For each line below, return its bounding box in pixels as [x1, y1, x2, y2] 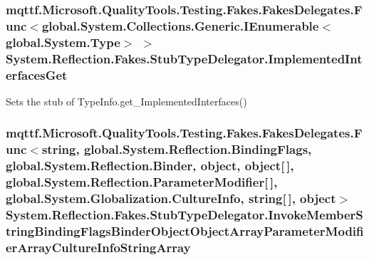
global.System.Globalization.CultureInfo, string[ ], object [6, 189, 336, 207]
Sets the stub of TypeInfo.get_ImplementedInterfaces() [6, 93, 247, 108]
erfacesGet [6, 66, 68, 83]
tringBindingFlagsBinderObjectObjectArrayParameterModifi [6, 222, 364, 239]
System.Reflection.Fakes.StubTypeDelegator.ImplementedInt [6, 49, 363, 67]
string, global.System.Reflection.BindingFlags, [41, 140, 312, 158]
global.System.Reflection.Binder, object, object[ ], [6, 157, 294, 175]
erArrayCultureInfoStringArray [6, 238, 191, 256]
